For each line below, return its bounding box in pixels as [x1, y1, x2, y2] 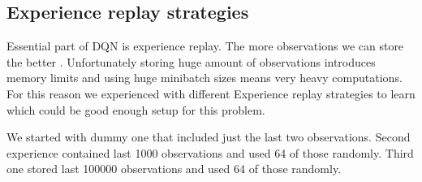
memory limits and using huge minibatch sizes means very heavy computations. [6, 69, 403, 86]
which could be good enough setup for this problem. [6, 101, 265, 118]
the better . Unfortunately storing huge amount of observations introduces [6, 53, 376, 70]
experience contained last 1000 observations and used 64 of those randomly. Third [6, 144, 414, 161]
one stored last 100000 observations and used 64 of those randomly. [6, 160, 342, 177]
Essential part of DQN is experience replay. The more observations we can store [6, 37, 404, 54]
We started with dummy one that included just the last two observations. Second [6, 128, 411, 145]
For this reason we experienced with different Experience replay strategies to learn [6, 84, 416, 102]
